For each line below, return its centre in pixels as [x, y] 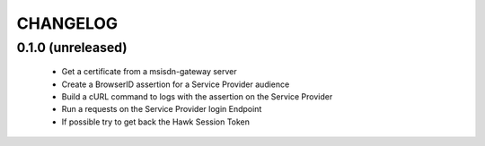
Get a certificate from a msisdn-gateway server [149, 72]
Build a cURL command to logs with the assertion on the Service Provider [197, 96]
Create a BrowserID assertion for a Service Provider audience [176, 84]
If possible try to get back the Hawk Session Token [156, 122]
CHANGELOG [67, 23]
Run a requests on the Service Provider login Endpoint [162, 109]
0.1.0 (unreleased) [72, 47]
